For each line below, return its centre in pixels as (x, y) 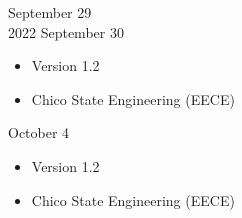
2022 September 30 (66, 31)
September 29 (50, 12)
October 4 (39, 132)
